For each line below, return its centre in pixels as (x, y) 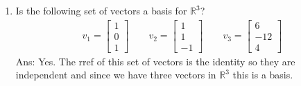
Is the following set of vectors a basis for (101, 10)
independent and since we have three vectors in (116, 75)
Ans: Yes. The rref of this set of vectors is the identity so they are (155, 61)
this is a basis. (263, 75)
